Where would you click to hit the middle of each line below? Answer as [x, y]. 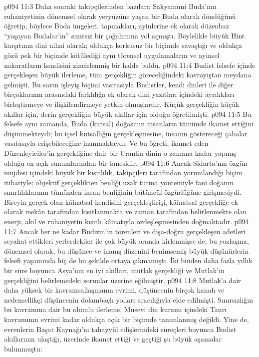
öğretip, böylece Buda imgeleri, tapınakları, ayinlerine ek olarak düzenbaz [117, 26]
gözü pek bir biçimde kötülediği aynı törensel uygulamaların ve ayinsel [112, 55]
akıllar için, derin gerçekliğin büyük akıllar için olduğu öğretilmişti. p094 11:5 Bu [128, 114]
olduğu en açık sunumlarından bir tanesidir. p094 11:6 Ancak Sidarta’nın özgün [126, 163]
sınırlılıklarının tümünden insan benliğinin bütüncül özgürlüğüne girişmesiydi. [123, 192]
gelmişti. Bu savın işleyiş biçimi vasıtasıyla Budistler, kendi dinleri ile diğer [119, 84]
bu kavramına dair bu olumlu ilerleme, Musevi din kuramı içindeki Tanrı [116, 309]
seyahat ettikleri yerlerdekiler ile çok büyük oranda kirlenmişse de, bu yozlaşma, [127, 241]
